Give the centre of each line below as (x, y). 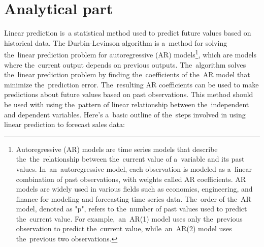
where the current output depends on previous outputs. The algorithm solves (125, 64)
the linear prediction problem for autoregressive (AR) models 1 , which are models (130, 54)
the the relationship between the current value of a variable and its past (130, 159)
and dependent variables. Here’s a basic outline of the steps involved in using (125, 114)
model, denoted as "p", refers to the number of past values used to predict (131, 209)
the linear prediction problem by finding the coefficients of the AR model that (127, 74)
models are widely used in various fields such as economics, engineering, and (134, 189)
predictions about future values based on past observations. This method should (129, 94)
